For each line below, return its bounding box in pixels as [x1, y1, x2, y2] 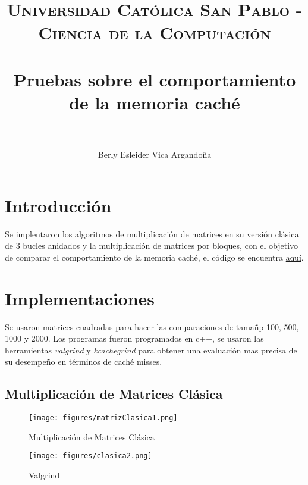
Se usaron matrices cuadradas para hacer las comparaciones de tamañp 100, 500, [5, 320, 299, 333]
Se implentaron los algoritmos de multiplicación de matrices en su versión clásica [5, 227, 299, 240]
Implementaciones [5, 286, 155, 310]
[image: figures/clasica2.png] [29, 452, 152, 461]
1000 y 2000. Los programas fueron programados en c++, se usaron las [5, 332, 264, 345]
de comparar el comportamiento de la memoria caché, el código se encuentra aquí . [5, 251, 304, 263]
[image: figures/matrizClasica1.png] [29, 414, 178, 423]
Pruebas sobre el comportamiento [13, 67, 296, 91]
